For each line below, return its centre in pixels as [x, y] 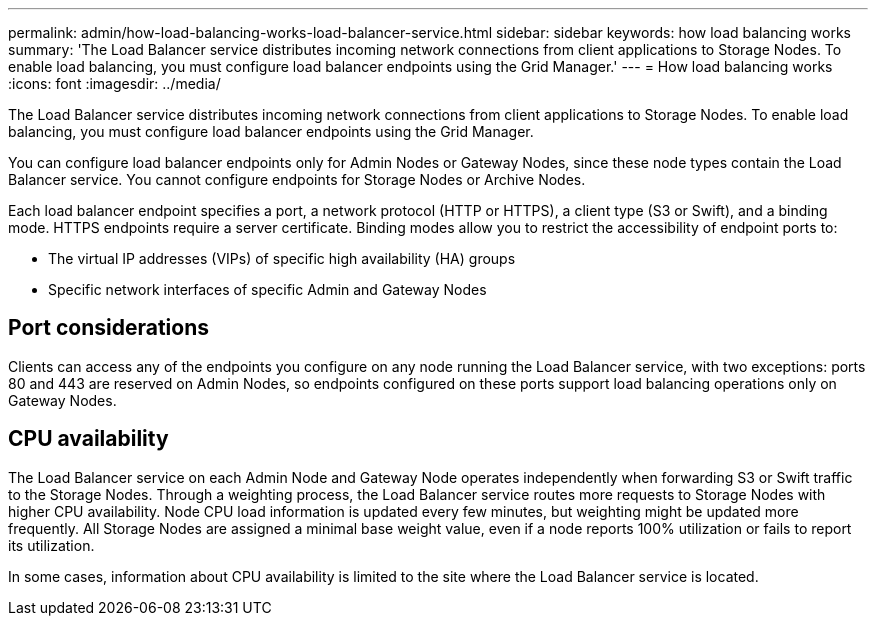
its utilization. [51, 545]
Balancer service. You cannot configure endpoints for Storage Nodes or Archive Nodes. [297, 179]
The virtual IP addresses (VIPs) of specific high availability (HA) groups [282, 258]
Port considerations [108, 328]
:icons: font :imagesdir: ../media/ [114, 83]
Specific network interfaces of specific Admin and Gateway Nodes [267, 289]
